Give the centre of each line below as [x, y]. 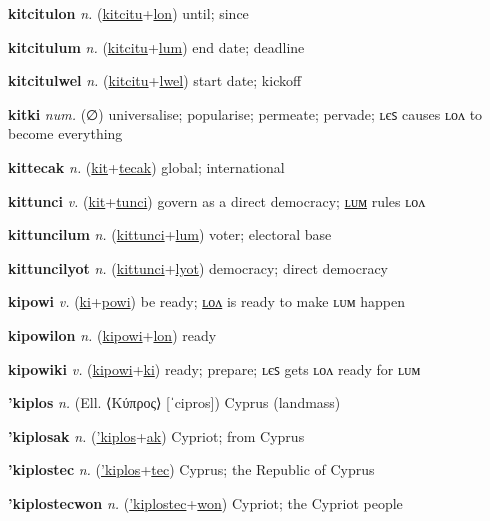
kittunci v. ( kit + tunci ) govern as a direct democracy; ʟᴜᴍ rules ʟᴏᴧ [217, 200]
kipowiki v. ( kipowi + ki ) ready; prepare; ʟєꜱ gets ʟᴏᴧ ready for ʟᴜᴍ [214, 368]
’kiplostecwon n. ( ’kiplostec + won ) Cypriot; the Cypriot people [205, 502]
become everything [65, 133]
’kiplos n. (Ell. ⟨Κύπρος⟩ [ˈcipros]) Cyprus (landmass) [174, 402]
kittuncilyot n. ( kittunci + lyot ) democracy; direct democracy [198, 267]
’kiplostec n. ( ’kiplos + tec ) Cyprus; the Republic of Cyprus [191, 469]
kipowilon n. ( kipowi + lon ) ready [112, 334]
